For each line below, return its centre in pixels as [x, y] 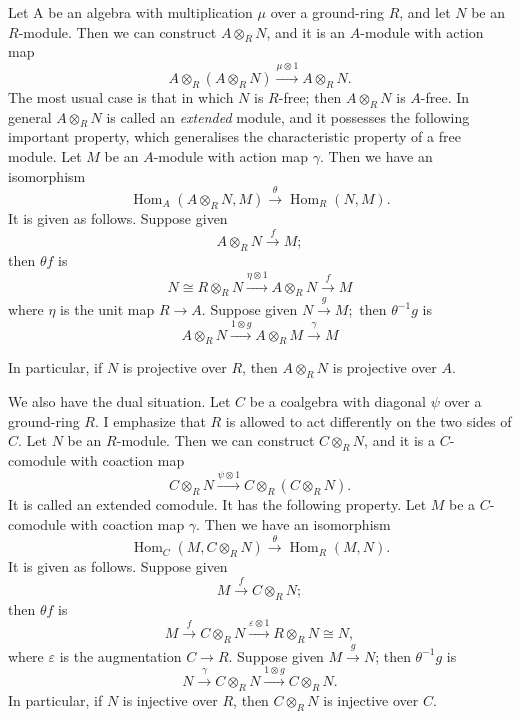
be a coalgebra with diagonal [337, 401]
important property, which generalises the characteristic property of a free [234, 136]
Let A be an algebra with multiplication [130, 12]
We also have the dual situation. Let [119, 401]
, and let [425, 12]
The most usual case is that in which [121, 96]
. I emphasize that [150, 420]
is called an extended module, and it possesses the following [288, 116]
